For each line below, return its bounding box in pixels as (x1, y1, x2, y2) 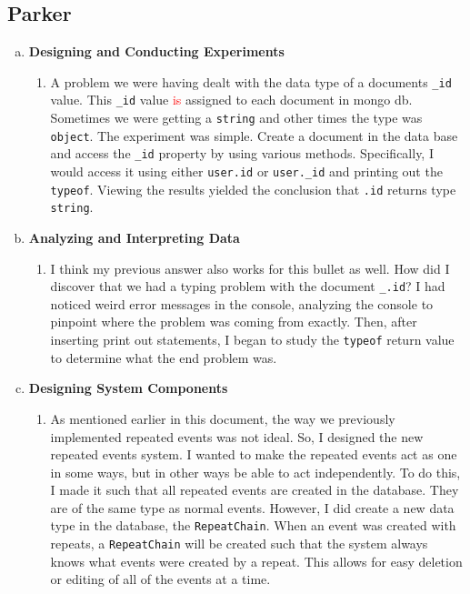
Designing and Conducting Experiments (28, 42, 285, 61)
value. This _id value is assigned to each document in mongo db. (50, 90, 413, 109)
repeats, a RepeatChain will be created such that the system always (50, 534, 428, 553)
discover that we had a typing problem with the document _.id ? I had (50, 277, 445, 296)
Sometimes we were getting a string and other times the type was (50, 108, 423, 127)
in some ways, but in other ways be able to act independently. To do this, (50, 462, 461, 481)
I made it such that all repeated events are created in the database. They (50, 480, 459, 499)
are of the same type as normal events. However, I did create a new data (50, 498, 455, 517)
